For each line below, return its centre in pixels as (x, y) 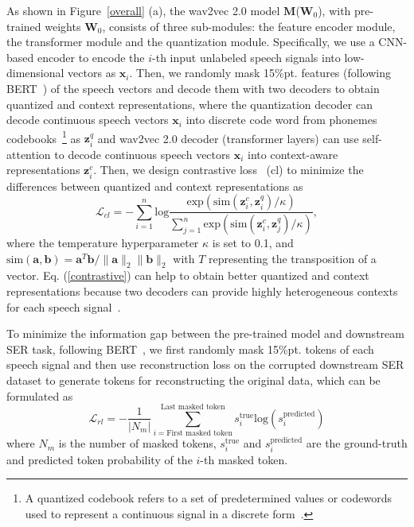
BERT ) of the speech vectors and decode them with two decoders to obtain (193, 88)
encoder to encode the (91, 57)
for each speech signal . (64, 306)
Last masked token (193, 407)
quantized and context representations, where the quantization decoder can (189, 104)
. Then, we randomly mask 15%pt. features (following (260, 73)
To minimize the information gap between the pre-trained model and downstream (205, 333)
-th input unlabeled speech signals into (246, 57)
